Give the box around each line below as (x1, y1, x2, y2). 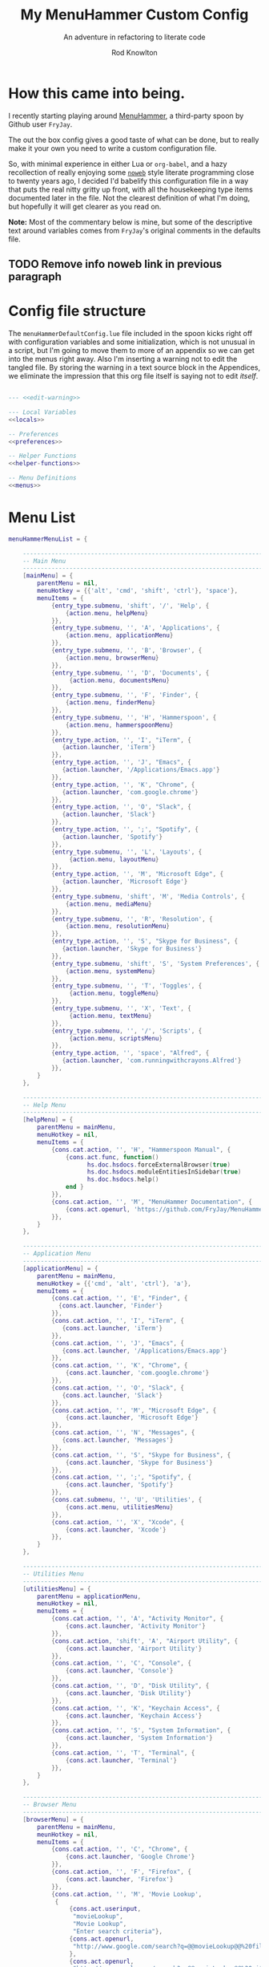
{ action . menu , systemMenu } (65, 967, 156, 975)
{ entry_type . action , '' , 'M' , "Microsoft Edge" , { (50, 870, 224, 878)
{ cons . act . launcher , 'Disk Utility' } (65, 1689, 192, 1697)
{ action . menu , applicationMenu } (65, 631, 174, 639)
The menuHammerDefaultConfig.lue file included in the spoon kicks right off (8, 329, 253, 339)
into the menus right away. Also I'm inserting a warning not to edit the (8, 355, 238, 364)
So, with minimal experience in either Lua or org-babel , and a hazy (8, 159, 227, 168)
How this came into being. (8, 84, 186, 102)
